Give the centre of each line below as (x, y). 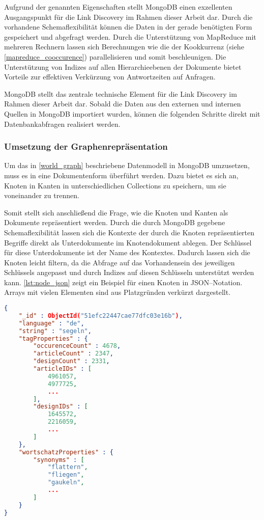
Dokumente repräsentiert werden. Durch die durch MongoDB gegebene (115, 222)
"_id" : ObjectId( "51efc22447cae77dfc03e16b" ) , (100, 316)
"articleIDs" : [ (62, 369)
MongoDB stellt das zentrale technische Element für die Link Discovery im (121, 93)
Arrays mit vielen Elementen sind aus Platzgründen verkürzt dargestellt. (118, 292)
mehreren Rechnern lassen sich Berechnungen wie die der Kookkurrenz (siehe (124, 47)
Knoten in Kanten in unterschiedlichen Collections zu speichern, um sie (115, 185)
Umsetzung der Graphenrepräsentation (86, 146)
